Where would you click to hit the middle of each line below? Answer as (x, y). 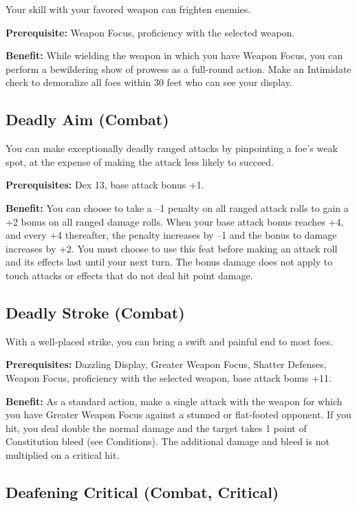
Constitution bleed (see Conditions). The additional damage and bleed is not (167, 441)
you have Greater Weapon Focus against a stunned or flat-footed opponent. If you (178, 414)
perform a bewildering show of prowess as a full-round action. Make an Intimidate (178, 68)
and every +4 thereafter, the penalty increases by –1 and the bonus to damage (171, 235)
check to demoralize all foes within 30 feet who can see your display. (149, 82)
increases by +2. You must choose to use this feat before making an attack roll (172, 248)
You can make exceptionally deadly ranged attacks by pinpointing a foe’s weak (172, 148)
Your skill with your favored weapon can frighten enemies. (128, 9)
